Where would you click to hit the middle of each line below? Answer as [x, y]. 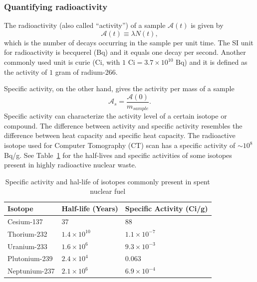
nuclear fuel [108, 191]
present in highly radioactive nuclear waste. [70, 165]
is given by [207, 25]
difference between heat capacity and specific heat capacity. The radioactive [120, 135]
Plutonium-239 [30, 258]
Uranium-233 [27, 246]
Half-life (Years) [90, 209]
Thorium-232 [27, 233]
